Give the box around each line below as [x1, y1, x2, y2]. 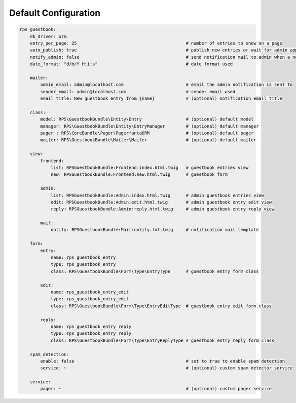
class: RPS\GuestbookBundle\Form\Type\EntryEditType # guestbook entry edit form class [50, 303, 272, 309]
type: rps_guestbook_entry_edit [50, 296, 129, 302]
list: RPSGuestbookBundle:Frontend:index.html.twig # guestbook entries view [50, 164, 249, 170]
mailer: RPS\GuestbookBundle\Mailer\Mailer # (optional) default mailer [40, 137, 257, 143]
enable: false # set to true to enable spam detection [40, 358, 285, 364]
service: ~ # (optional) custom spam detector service [40, 365, 293, 371]
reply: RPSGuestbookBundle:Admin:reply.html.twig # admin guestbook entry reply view [50, 206, 275, 212]
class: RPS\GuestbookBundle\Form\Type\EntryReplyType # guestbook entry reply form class [50, 337, 275, 343]
